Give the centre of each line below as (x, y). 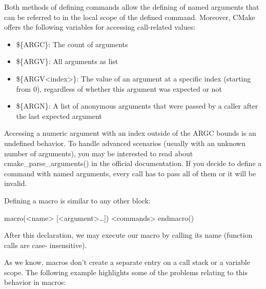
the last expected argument (59, 116)
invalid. (16, 183)
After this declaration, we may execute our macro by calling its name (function (128, 235)
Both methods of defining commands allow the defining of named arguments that (132, 7)
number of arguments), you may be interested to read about (99, 153)
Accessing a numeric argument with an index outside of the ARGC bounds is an (130, 133)
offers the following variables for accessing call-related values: (100, 27)
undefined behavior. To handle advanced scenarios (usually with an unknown (125, 143)
